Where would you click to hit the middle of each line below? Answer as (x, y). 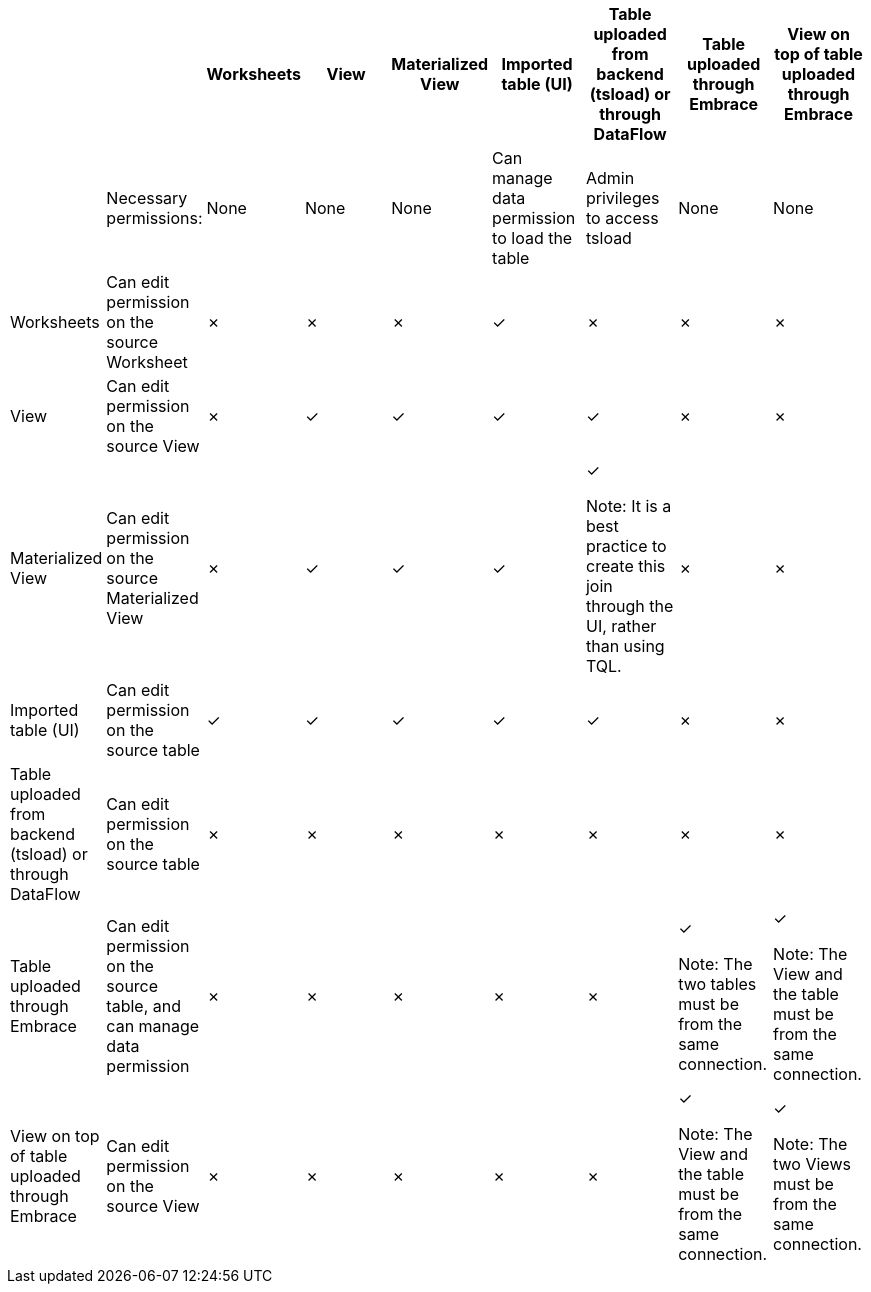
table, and (143, 1006)
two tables (717, 984)
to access (622, 218)
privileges (622, 198)
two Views (812, 1164)
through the (629, 606)
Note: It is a (628, 506)
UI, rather (621, 626)
